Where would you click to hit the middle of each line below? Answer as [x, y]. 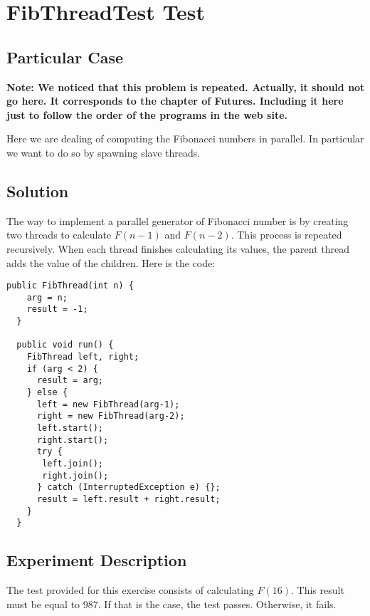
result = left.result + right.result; [128, 499]
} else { [47, 393]
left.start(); [70, 428]
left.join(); [73, 463]
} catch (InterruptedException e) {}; [128, 487]
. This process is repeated [286, 235]
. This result [317, 590]
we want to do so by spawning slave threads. [104, 152]
